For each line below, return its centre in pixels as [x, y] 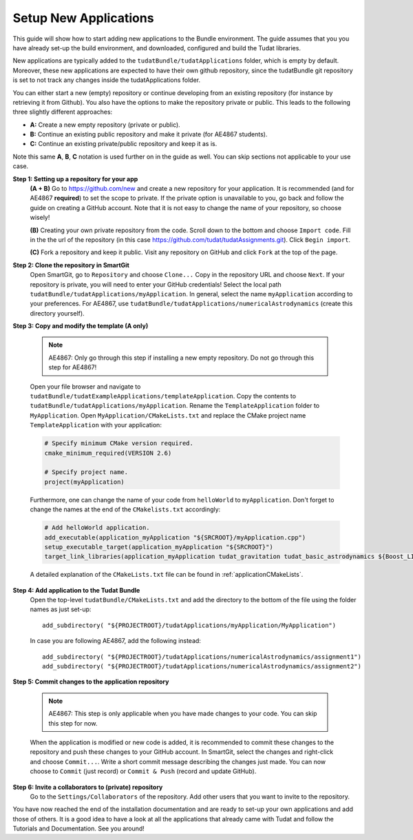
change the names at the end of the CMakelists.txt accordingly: [125, 509]
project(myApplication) [85, 482]
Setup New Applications [83, 18]
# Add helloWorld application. [97, 528]
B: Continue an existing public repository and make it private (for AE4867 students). [149, 134]
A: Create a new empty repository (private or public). [105, 125]
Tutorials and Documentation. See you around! [78, 829]
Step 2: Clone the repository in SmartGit [71, 265]
